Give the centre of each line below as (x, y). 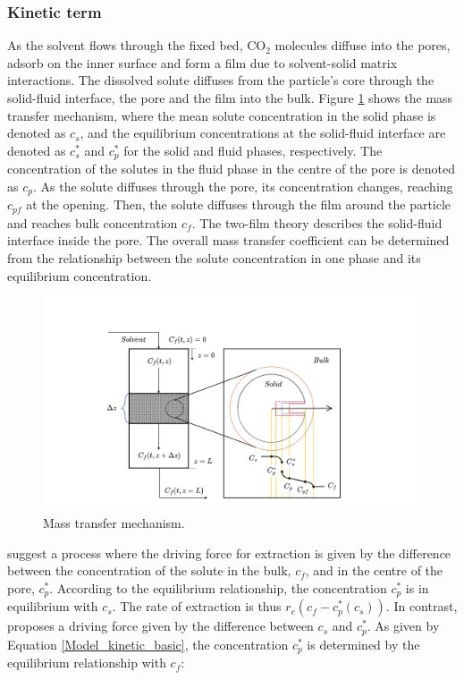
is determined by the (363, 644)
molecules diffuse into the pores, (363, 45)
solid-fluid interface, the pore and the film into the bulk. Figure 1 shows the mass (230, 98)
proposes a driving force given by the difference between (160, 626)
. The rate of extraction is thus (197, 606)
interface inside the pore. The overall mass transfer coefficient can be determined (228, 240)
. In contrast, (422, 606)
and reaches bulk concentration (93, 222)
